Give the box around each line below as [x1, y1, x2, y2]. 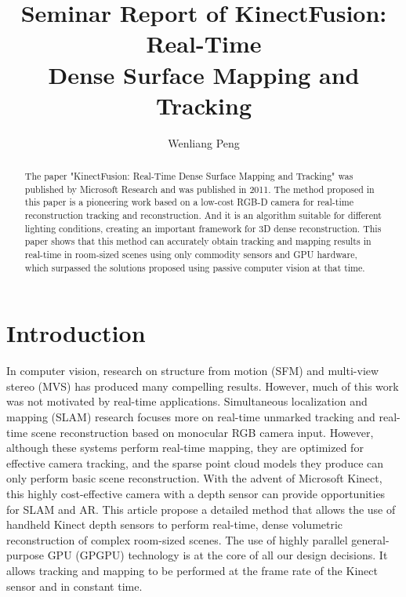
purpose [6, 547, 44, 563]
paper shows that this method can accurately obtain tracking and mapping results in [24, 235, 372, 248]
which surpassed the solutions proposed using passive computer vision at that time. [24, 260, 365, 274]
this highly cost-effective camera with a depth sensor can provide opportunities [6, 486, 386, 502]
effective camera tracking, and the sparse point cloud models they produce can [6, 454, 384, 471]
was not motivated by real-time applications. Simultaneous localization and [6, 393, 368, 410]
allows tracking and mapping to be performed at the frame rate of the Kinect [6, 562, 378, 578]
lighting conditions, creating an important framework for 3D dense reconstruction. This [24, 221, 382, 235]
